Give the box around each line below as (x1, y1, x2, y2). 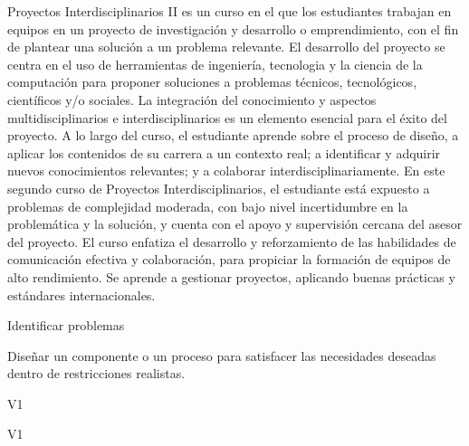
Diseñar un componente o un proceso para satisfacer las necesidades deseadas (7, 346, 436, 365)
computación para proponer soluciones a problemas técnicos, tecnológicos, (7, 72, 417, 91)
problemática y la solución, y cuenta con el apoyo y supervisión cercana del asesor (7, 214, 463, 233)
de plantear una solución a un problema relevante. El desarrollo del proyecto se (7, 37, 445, 56)
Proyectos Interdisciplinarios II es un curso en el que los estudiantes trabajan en (7, 2, 452, 20)
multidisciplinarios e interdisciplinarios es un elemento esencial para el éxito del (7, 108, 447, 127)
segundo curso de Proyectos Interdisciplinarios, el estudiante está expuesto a (7, 178, 430, 197)
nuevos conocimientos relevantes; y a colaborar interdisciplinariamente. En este (7, 161, 445, 180)
